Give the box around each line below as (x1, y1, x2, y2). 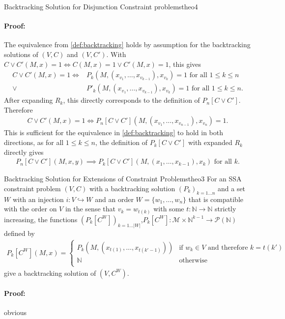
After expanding (4, 95, 53, 105)
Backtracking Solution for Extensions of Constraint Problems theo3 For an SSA (4, 174, 242, 184)
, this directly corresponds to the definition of (63, 95, 200, 105)
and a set (217, 183, 246, 193)
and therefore (208, 244, 248, 251)
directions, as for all (4, 137, 64, 147)
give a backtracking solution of (4, 267, 96, 278)
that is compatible (188, 194, 244, 204)
